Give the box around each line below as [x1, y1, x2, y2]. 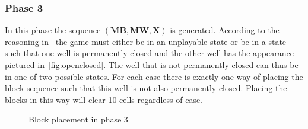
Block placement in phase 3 [28, 113, 128, 125]
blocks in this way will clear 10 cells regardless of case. [5, 93, 203, 105]
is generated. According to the [170, 24, 280, 36]
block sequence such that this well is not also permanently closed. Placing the [5, 82, 287, 94]
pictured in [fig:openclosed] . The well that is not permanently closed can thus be [5, 59, 299, 70]
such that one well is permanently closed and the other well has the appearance [5, 47, 294, 59]
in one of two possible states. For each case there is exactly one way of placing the [5, 70, 303, 82]
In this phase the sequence [5, 24, 101, 36]
